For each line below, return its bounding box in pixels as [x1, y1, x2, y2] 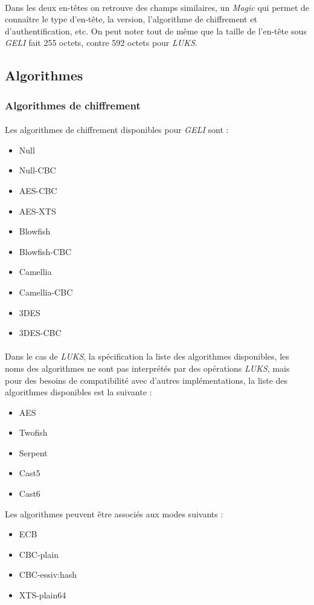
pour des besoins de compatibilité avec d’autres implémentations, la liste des [5, 374, 288, 386]
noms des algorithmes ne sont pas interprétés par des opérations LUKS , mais [5, 361, 290, 374]
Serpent [19, 446, 48, 459]
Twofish [19, 426, 48, 439]
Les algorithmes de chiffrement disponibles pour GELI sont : [5, 123, 229, 136]
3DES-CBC [19, 326, 62, 339]
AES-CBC [19, 184, 57, 196]
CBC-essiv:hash [19, 568, 77, 581]
